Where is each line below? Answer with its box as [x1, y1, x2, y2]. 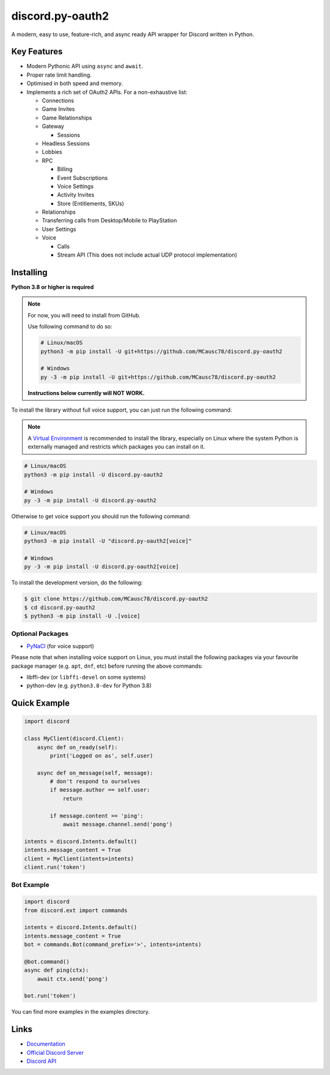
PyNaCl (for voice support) [26, 642, 95, 649]
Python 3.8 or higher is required [11, 283, 94, 290]
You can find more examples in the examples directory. [11, 1008, 150, 1016]
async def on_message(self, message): [37, 769, 153, 776]
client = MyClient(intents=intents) [24, 855, 134, 862]
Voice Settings [57, 183, 94, 190]
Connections [42, 97, 75, 104]
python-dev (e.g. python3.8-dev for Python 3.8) [26, 682, 152, 689]
